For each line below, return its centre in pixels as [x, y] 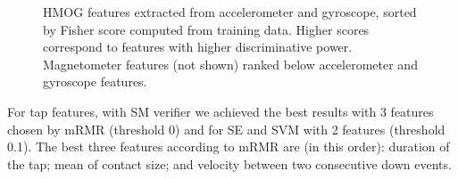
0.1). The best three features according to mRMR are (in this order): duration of [229, 146]
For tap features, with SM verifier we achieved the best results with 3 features [221, 111]
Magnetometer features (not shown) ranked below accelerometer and [230, 64]
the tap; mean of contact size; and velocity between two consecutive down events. [229, 163]
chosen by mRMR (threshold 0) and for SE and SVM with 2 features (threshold [226, 129]
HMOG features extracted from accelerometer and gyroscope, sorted [230, 12]
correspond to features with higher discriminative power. [198, 47]
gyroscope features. [95, 81]
